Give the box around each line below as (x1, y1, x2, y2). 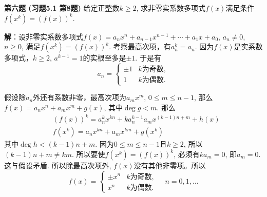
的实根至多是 (83, 52, 126, 63)
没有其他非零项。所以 (133, 160, 206, 170)
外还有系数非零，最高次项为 (33, 92, 127, 103)
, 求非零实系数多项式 (136, 3, 206, 13)
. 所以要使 (71, 148, 105, 159)
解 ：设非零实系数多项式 (4, 31, 83, 42)
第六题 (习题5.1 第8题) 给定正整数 (4, 3, 120, 13)
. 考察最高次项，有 (109, 41, 171, 52)
